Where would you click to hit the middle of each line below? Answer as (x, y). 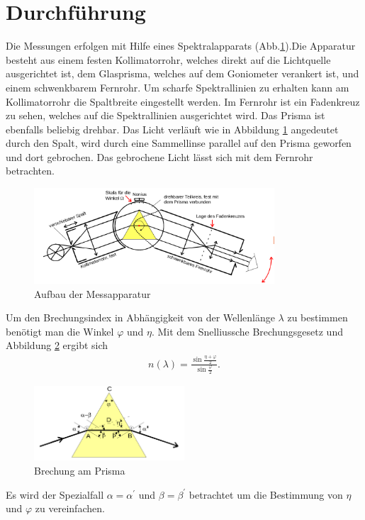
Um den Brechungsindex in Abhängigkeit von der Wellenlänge (140, 317)
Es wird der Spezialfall (55, 494)
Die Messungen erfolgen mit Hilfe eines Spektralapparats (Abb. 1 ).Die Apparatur (181, 46)
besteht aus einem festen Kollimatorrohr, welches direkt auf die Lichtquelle (168, 59)
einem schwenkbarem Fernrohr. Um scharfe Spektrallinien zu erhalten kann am (178, 87)
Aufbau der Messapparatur (92, 293)
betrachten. (30, 171)
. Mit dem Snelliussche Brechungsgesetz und (247, 331)
